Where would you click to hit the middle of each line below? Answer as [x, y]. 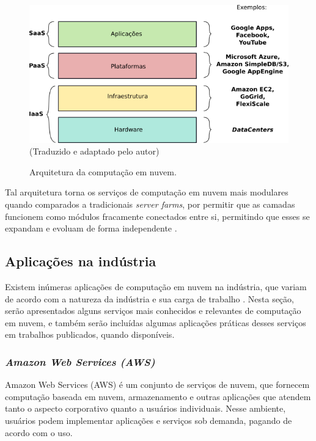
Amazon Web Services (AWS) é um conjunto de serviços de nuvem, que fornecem [157, 385]
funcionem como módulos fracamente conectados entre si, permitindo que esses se [157, 216]
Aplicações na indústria [81, 261]
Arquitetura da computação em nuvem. [103, 171]
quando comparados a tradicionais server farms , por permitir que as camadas [150, 204]
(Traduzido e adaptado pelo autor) [94, 151]
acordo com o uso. [39, 432]
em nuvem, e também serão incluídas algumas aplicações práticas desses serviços [156, 322]
